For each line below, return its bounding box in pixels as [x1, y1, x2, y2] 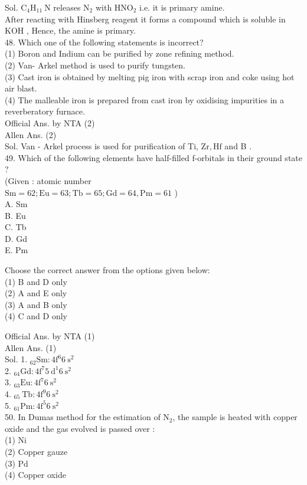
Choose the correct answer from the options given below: [5, 264, 210, 276]
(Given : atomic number [5, 174, 92, 186]
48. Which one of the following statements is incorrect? [5, 35, 204, 48]
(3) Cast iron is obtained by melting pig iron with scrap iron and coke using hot [5, 70, 295, 83]
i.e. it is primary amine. [139, 1, 225, 13]
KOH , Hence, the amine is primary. [5, 24, 136, 37]
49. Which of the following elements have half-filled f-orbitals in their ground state [5, 151, 302, 163]
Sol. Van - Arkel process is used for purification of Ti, [5, 140, 198, 152]
